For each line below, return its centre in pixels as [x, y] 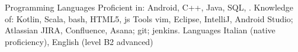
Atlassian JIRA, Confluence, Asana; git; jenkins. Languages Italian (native [140, 30]
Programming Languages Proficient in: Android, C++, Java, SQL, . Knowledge [149, 7]
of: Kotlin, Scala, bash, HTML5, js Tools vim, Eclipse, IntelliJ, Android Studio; [149, 18]
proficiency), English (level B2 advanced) [79, 41]
